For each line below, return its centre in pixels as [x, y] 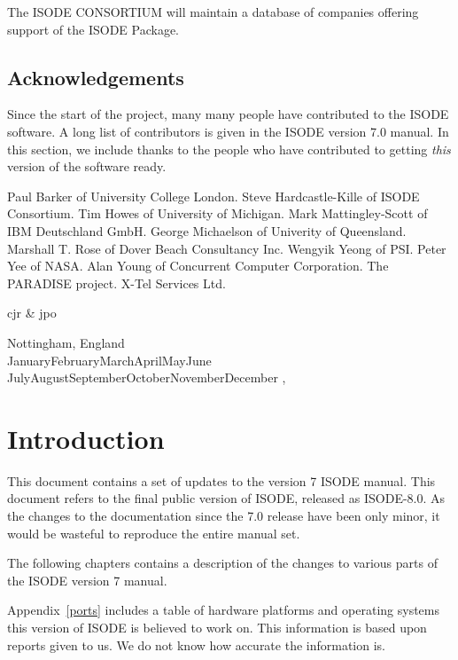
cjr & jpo [32, 313]
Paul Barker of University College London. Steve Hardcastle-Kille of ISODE [213, 196]
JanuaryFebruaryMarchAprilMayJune [109, 360]
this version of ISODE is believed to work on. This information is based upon [217, 627]
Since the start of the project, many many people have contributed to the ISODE [228, 114]
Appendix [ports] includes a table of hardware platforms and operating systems [223, 610]
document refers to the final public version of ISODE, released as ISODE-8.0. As [226, 498]
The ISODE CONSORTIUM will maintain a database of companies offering [213, 12]
